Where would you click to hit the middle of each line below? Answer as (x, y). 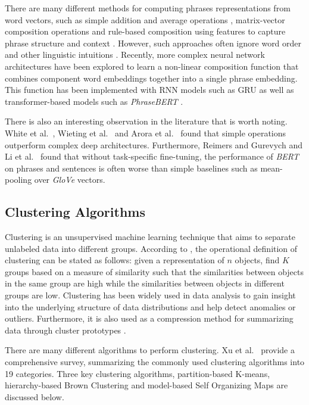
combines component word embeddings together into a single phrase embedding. (151, 78)
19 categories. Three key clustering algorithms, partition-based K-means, (138, 373)
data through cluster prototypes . (65, 330)
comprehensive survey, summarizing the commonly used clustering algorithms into (155, 362)
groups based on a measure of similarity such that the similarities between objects (154, 271)
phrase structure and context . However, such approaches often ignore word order (153, 43)
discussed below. (35, 396)
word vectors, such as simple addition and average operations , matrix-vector (145, 19)
